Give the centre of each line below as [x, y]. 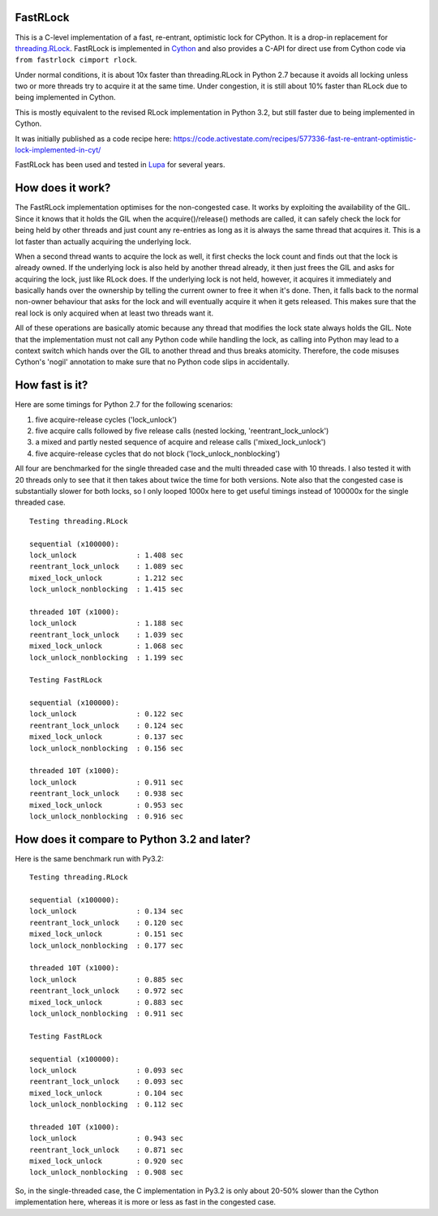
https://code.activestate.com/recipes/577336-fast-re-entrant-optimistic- [295, 139]
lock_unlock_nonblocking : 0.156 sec [107, 748]
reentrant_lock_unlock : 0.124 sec [107, 725]
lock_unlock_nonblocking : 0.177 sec [107, 945]
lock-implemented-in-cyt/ [58, 150]
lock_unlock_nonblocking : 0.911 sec [107, 1013]
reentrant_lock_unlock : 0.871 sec [107, 1149]
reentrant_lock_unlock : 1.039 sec [107, 634]
